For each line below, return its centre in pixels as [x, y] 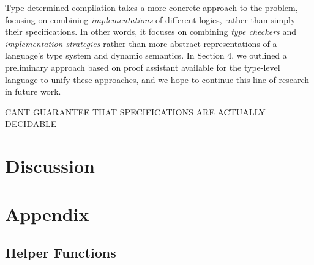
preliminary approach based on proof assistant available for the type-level [143, 67]
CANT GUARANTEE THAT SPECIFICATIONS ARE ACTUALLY [135, 111]
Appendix [47, 213]
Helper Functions [61, 252]
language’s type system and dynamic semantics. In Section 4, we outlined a [146, 55]
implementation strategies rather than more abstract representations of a [141, 43]
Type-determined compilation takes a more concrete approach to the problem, [151, 7]
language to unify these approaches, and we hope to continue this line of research [157, 79]
